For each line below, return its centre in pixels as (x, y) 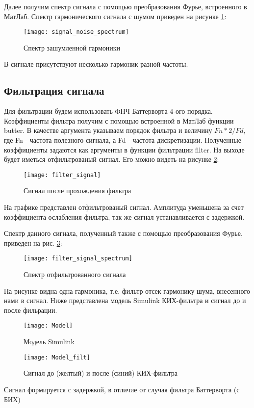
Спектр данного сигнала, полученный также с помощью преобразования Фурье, (123, 233)
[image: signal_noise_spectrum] (76, 32)
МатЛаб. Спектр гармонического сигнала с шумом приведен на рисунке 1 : (115, 16)
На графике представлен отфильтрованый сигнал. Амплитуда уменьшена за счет (124, 207)
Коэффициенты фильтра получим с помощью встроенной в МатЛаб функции (119, 120)
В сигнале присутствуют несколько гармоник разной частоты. (96, 64)
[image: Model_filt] (57, 357)
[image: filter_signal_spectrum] (78, 259)
